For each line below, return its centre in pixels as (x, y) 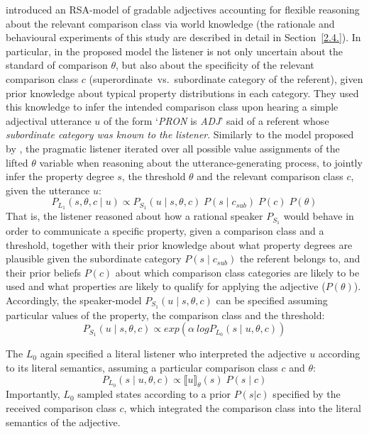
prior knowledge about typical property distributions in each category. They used (182, 93)
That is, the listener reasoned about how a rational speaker (134, 216)
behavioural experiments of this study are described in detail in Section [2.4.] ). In (183, 37)
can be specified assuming (272, 300)
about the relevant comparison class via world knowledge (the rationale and (170, 23)
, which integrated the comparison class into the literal (242, 408)
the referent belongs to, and (300, 258)
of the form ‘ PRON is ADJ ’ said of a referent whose (216, 120)
